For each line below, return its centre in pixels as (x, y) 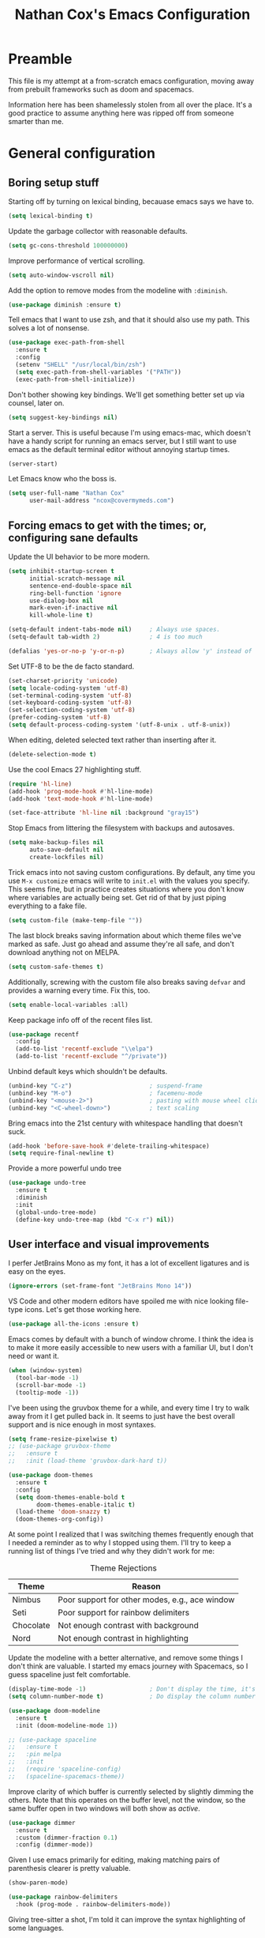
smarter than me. (36, 121)
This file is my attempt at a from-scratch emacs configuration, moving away (131, 81)
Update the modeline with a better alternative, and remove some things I (125, 1658)
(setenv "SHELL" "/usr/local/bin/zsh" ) (81, 365)
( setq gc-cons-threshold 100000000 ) (68, 245)
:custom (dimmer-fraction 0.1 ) (67, 1838)
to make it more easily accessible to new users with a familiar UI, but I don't (131, 1348)
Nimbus (26, 1600)
